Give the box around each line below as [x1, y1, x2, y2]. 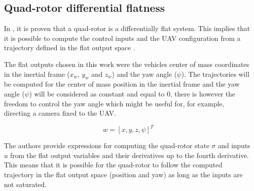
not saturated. [4, 179, 47, 189]
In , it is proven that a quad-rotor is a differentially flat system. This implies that [4, 23, 250, 33]
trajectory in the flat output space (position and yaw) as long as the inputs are [4, 169, 243, 180]
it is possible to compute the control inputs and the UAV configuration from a [4, 32, 241, 43]
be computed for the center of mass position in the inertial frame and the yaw [4, 79, 240, 89]
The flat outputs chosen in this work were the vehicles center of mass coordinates [4, 59, 250, 69]
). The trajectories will [181, 68, 250, 79]
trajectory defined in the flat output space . [4, 42, 135, 53]
